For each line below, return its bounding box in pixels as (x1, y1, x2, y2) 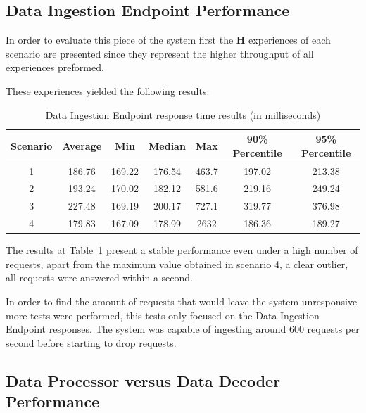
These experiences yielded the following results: (6, 83, 210, 98)
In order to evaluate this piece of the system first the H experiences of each (6, 32, 331, 47)
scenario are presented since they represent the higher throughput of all (6, 46, 314, 61)
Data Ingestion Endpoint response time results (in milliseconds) (45, 107, 321, 122)
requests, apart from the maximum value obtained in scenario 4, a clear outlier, (6, 256, 348, 271)
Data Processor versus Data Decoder (6, 369, 281, 391)
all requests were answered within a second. (6, 270, 193, 285)
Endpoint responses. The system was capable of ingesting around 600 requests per (6, 322, 360, 336)
